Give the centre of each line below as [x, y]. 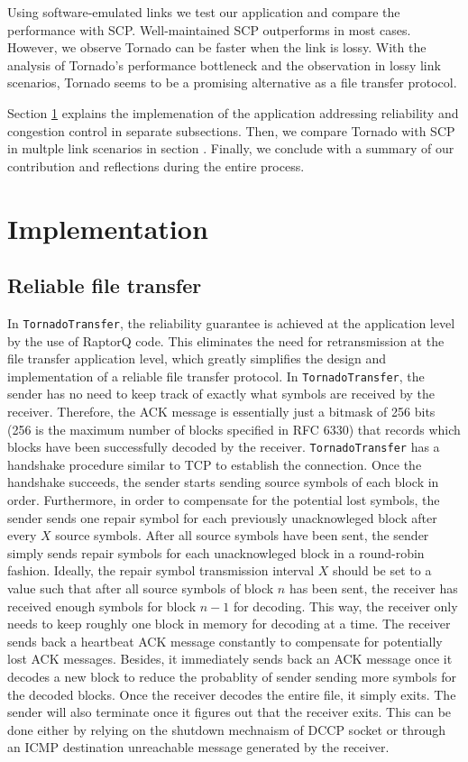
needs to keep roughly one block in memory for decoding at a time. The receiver [229, 624]
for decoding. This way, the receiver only [345, 606]
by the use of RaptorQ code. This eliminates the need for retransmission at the [226, 340]
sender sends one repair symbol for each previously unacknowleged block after [222, 517]
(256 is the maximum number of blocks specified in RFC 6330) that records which [234, 429]
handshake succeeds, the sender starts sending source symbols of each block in [223, 482]
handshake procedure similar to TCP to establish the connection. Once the [215, 464]
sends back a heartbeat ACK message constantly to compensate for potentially [225, 641]
